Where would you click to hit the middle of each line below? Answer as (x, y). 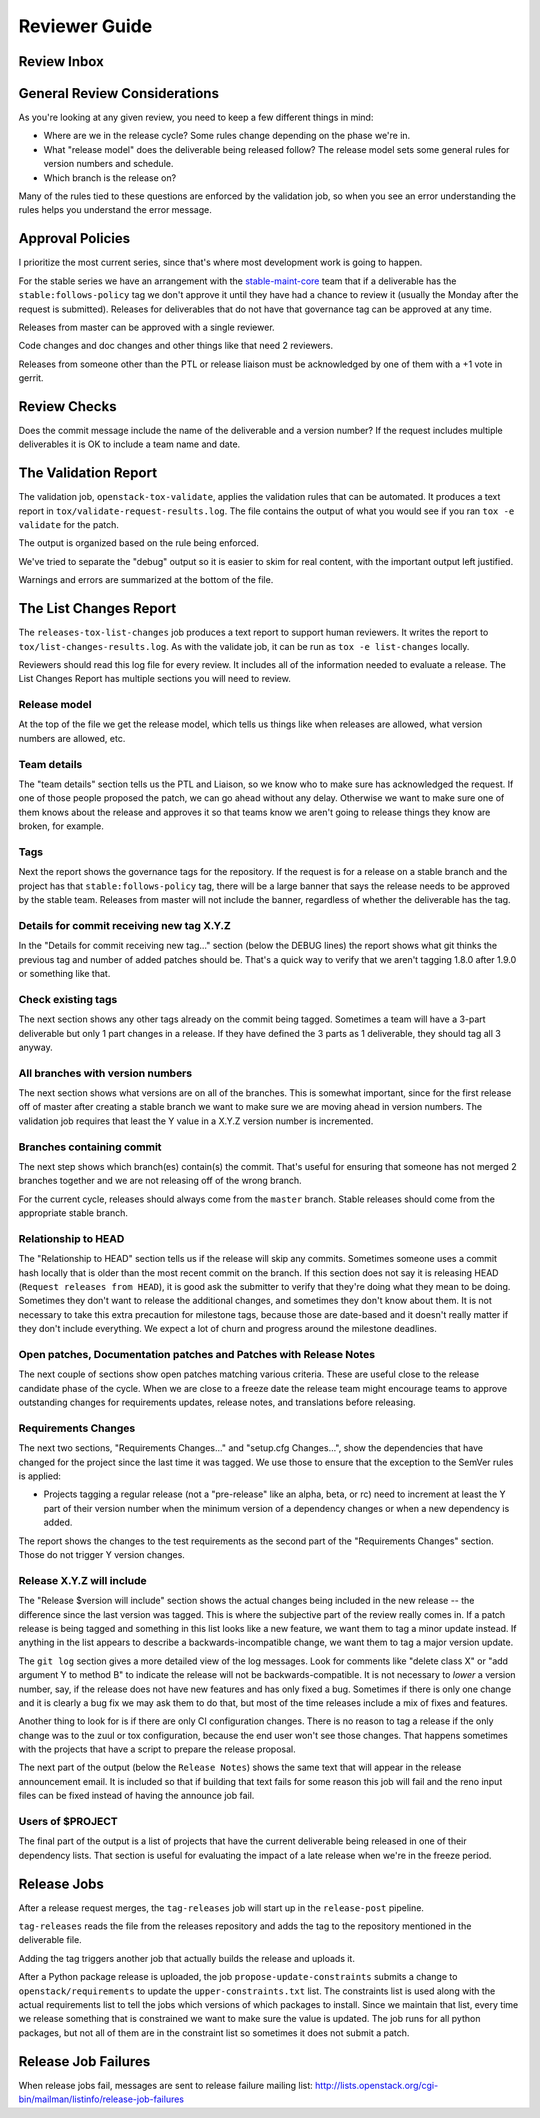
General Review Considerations (119, 93)
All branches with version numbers (105, 1073)
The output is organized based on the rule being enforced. (139, 543)
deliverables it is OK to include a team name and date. (129, 444)
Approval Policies (74, 238)
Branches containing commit (90, 1147)
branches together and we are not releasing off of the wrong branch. (160, 1181)
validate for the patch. (69, 525)
